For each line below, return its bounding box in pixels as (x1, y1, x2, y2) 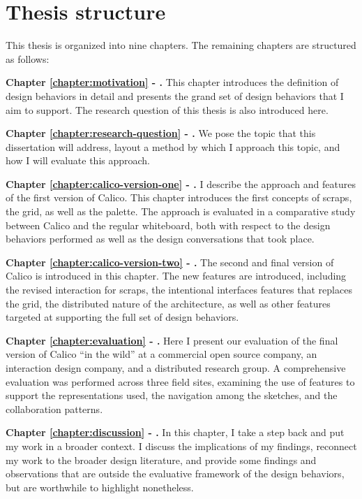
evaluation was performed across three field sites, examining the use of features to (6, 374, 355, 389)
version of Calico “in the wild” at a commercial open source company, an (6, 347, 317, 361)
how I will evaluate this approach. (6, 153, 151, 168)
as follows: (6, 51, 50, 66)
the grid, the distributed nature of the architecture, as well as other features (6, 296, 331, 310)
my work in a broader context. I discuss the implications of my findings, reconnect (6, 438, 357, 453)
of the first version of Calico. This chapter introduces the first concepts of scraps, (6, 190, 352, 205)
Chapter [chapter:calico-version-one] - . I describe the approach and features (6, 176, 356, 191)
